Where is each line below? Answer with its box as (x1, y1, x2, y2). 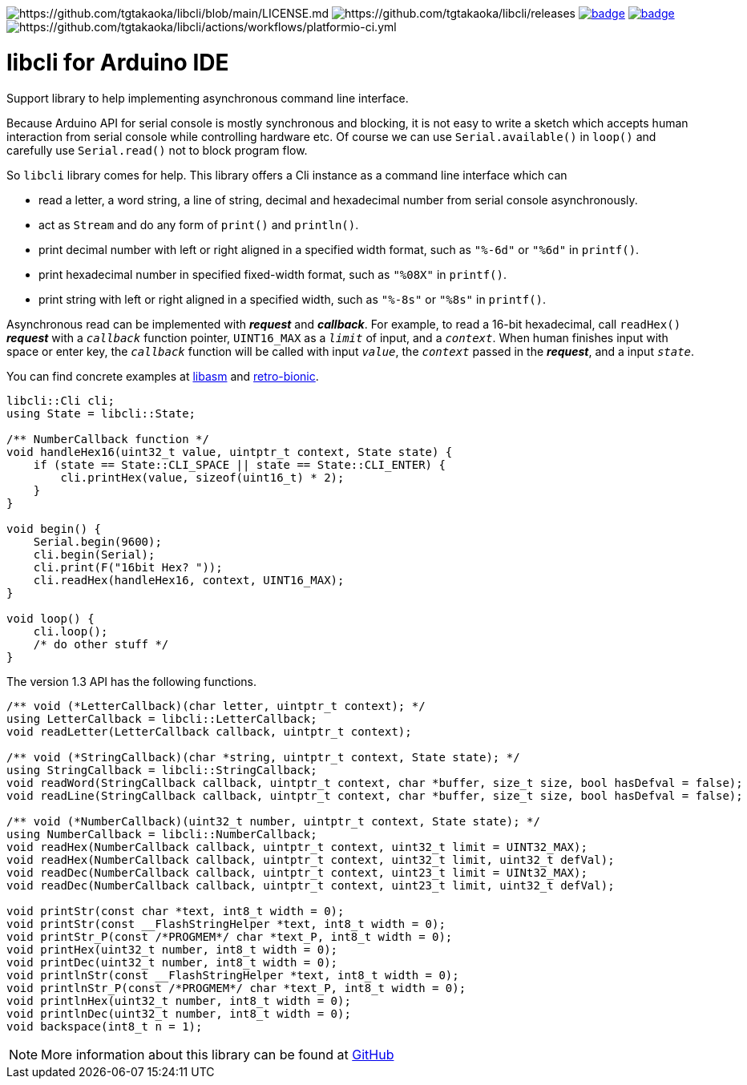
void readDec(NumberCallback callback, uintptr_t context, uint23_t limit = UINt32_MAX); (6, 865, 588, 879)
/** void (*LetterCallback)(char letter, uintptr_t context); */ (6, 699, 426, 712)
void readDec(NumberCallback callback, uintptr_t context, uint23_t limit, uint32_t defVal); (6, 878, 615, 892)
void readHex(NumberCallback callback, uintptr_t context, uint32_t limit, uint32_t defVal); (6, 853, 615, 866)
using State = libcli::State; (6, 406, 196, 420)
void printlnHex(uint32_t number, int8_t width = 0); (6, 994, 351, 1007)
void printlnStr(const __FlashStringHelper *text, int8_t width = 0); (6, 968, 459, 982)
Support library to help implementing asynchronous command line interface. (6, 91, 409, 105)
